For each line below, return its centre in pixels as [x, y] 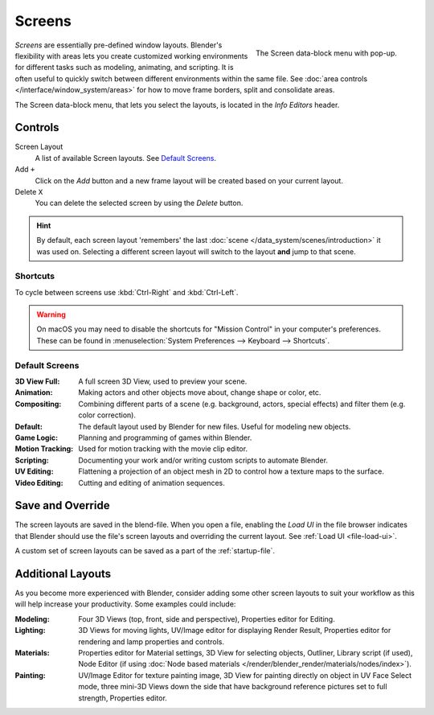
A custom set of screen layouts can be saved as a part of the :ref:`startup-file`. [145, 551]
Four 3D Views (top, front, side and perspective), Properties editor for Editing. [207, 618]
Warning [51, 314]
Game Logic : [37, 438]
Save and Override [62, 505]
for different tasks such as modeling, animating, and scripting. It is [124, 68]
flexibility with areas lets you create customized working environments [131, 55]
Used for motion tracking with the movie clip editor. [163, 449]
